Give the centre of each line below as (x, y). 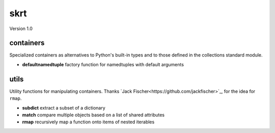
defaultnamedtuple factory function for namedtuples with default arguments (103, 64)
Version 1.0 (21, 29)
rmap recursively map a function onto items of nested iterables (88, 122)
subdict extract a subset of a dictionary (64, 108)
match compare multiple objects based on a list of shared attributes (93, 115)
